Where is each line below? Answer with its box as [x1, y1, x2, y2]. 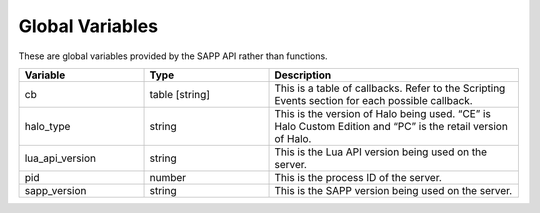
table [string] [149, 87, 210, 101]
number [149, 170, 187, 184]
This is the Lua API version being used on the [274, 145, 487, 159]
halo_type [24, 119, 71, 133]
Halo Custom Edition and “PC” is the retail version [274, 119, 509, 133]
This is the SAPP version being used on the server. [274, 183, 513, 197]
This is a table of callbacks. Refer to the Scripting [274, 81, 506, 95]
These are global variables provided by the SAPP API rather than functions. [18, 50, 329, 62]
